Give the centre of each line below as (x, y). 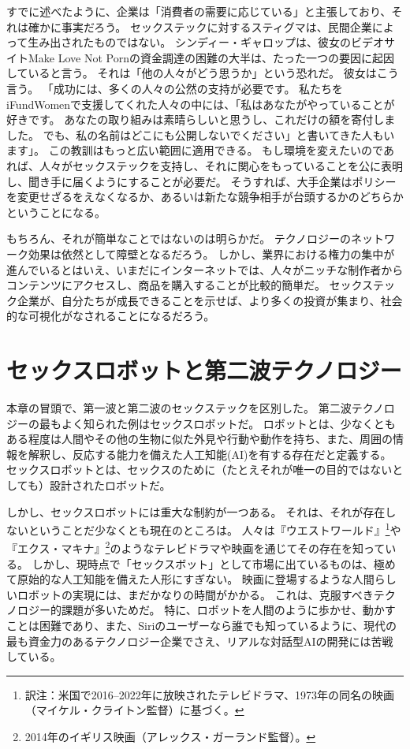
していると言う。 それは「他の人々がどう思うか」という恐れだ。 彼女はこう (203, 73)
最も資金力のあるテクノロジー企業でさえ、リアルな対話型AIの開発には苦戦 (200, 641)
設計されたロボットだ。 (110, 484)
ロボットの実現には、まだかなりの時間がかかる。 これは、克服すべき (195, 594)
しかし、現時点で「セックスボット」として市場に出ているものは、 (203, 563)
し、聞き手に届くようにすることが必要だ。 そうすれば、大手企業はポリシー (201, 181)
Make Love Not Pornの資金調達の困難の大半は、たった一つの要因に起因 (211, 57)
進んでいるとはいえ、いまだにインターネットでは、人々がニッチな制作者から (205, 269)
